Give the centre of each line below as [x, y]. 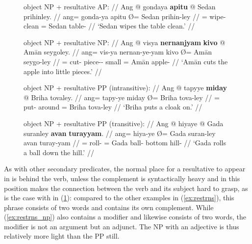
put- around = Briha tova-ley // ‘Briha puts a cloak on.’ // [113, 107]
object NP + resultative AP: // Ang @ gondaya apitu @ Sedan [120, 6]
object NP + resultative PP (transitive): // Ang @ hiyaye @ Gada [124, 123]
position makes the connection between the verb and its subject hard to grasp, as [126, 188]
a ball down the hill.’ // [59, 152]
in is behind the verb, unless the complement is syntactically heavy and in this [122, 178]
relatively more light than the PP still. [62, 236]
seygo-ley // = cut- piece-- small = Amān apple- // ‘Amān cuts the [126, 61]
